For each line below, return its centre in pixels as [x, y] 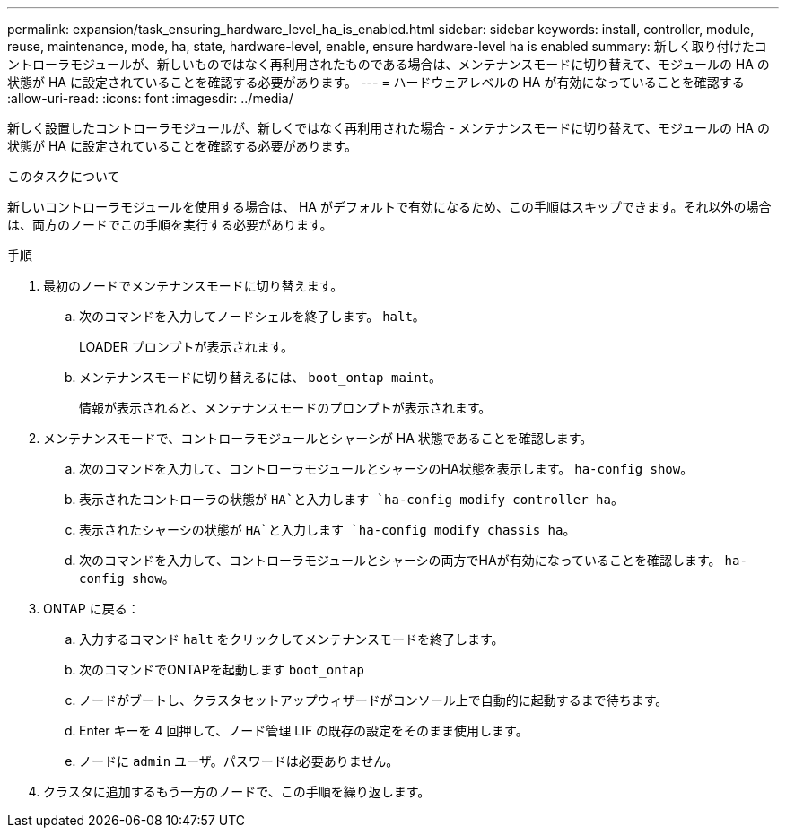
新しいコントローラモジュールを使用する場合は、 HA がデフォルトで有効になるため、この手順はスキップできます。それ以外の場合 [389, 207]
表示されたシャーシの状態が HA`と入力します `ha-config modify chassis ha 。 [327, 530]
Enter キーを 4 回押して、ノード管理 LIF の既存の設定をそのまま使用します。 [304, 731]
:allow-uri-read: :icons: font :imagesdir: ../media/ [150, 98]
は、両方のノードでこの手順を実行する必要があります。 [170, 225]
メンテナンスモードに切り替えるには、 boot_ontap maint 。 [261, 377]
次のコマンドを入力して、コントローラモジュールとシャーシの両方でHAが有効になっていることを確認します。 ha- [413, 560]
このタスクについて [64, 176]
